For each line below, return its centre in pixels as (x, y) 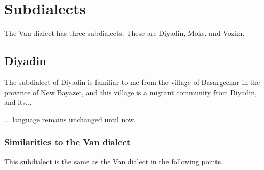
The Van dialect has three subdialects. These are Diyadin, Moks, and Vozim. (124, 33)
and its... (18, 102)
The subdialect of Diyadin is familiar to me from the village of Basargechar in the (132, 82)
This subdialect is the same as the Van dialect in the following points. (113, 161)
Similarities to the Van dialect (67, 142)
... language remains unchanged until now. (70, 119)
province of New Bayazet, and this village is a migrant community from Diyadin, (130, 92)
